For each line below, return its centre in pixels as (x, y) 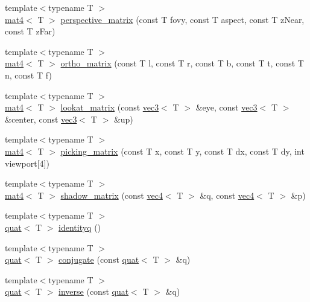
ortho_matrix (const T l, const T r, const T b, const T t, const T (182, 63)
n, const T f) (28, 75)
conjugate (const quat (99, 259)
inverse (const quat (94, 291)
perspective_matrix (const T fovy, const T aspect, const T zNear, (182, 19)
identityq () (80, 227)
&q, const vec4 (227, 195)
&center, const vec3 (41, 119)
